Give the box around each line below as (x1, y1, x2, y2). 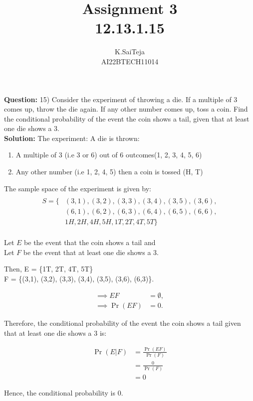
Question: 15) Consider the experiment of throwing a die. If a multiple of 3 (4, 94, 238, 104)
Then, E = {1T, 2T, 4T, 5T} (4, 264, 93, 274)
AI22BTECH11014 (101, 56, 159, 66)
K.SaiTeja (115, 46, 145, 57)
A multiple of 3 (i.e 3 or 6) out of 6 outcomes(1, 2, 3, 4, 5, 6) (15, 149, 202, 160)
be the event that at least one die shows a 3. (23, 247, 159, 257)
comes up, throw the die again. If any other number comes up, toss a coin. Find (4, 104, 248, 114)
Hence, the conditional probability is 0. (4, 388, 123, 398)
